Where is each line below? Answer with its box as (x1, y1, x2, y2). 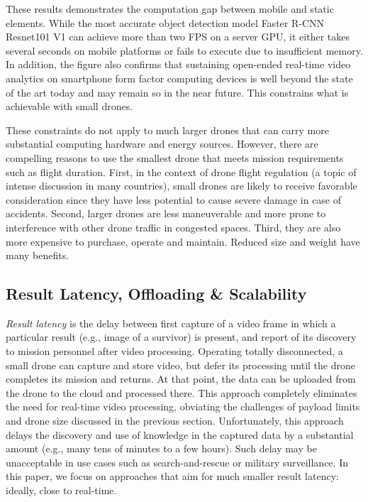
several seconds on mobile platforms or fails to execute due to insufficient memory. (6, 43, 363, 58)
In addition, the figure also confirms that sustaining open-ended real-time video (6, 57, 351, 72)
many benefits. (6, 248, 69, 263)
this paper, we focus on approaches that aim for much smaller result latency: (6, 469, 339, 484)
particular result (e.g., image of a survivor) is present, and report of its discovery (6, 329, 357, 344)
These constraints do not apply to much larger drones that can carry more (6, 122, 329, 137)
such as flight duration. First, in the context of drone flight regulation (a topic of (6, 164, 357, 179)
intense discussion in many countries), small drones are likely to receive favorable (6, 178, 357, 193)
